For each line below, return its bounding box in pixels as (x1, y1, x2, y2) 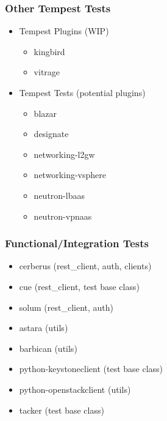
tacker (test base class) (19, 403, 104, 416)
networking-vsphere (34, 168, 106, 181)
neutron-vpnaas (34, 209, 92, 222)
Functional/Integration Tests (5, 236, 149, 251)
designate (34, 127, 69, 140)
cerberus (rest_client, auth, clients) (19, 259, 152, 272)
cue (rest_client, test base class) (19, 280, 140, 292)
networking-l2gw (34, 147, 95, 160)
